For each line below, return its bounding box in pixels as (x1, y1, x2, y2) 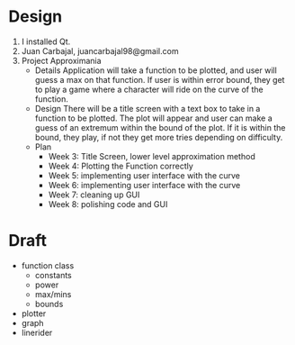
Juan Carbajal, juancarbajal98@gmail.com (21, 45, 179, 56)
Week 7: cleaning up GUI (48, 189, 140, 200)
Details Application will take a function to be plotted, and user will (34, 65, 278, 76)
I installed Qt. (21, 36, 71, 47)
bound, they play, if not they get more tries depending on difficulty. (34, 132, 283, 142)
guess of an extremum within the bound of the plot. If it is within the (34, 122, 286, 132)
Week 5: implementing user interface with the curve (48, 169, 240, 181)
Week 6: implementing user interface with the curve (48, 179, 241, 190)
